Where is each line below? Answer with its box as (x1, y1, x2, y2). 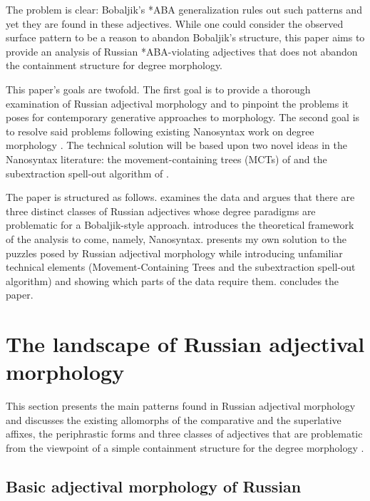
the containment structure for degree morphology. (6, 58, 223, 73)
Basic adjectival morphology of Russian (6, 475, 302, 497)
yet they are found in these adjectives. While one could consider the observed (6, 16, 344, 31)
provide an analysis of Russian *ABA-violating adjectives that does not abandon (6, 43, 358, 58)
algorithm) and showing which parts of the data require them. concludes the (6, 273, 339, 288)
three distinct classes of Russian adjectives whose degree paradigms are (6, 203, 316, 218)
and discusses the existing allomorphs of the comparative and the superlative (6, 412, 341, 427)
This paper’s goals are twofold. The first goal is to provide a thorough (6, 81, 311, 96)
